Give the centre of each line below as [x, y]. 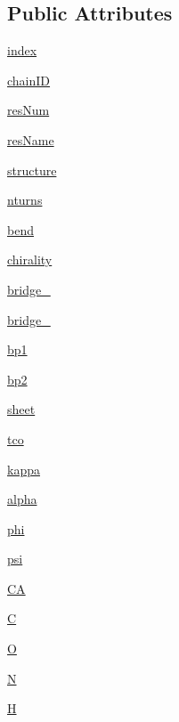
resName [31, 139]
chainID [29, 80]
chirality [30, 260]
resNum [28, 110]
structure [32, 170]
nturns [25, 200]
